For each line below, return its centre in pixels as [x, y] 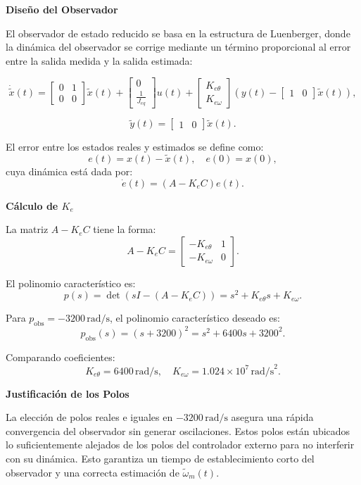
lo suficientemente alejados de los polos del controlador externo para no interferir [180, 445]
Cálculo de [32, 205]
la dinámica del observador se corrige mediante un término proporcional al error [178, 47]
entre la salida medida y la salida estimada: [99, 60]
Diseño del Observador [62, 9]
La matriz [27, 229]
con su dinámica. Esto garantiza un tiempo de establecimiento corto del [160, 459]
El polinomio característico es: [71, 283]
